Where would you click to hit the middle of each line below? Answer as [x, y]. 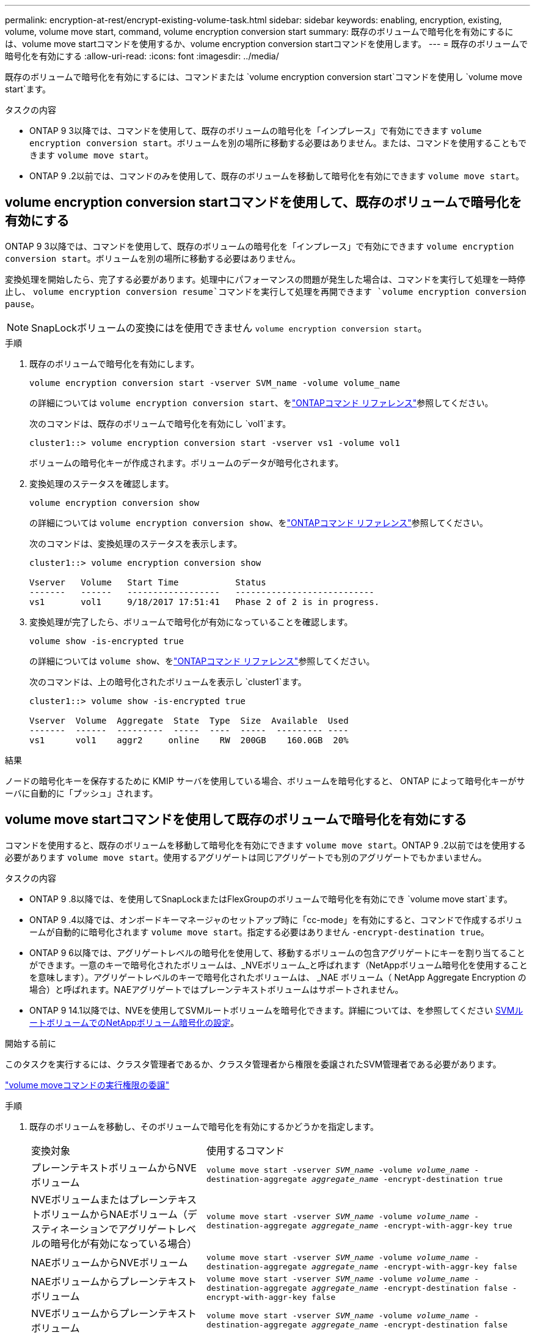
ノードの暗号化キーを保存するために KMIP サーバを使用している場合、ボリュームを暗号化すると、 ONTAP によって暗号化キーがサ [265, 781]
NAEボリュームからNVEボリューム [110, 1262]
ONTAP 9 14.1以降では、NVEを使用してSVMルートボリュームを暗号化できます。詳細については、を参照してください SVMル [276, 1010]
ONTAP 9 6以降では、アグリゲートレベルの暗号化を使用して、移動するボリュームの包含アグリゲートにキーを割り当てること [277, 952]
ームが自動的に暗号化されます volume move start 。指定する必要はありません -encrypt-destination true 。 [260, 932]
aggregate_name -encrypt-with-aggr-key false [414, 1266]
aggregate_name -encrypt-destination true [407, 1179]
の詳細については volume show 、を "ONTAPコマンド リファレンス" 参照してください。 [202, 661]
